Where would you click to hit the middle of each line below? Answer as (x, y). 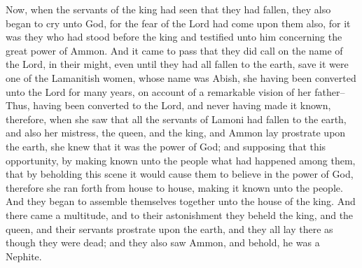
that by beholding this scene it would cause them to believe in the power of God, (180, 174)
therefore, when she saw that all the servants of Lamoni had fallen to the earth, (176, 119)
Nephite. (24, 256)
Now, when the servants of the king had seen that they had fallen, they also (168, 9)
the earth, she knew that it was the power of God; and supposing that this (166, 146)
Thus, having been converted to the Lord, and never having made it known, (168, 105)
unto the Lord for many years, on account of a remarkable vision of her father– (175, 91)
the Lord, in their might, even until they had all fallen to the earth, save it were (177, 64)
